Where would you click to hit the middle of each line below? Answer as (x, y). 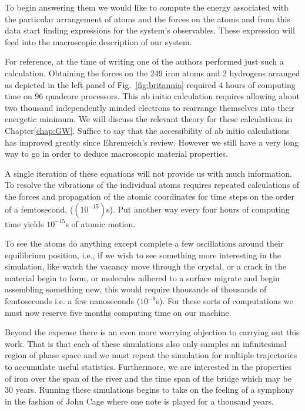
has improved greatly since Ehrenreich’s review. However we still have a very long (152, 142)
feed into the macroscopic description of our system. (98, 41)
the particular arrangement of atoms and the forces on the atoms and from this (148, 18)
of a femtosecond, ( (39, 209)
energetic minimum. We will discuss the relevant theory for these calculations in (149, 119)
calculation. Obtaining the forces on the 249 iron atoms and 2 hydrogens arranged (152, 73)
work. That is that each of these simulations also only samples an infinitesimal (146, 343)
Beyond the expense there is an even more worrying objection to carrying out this (152, 332)
